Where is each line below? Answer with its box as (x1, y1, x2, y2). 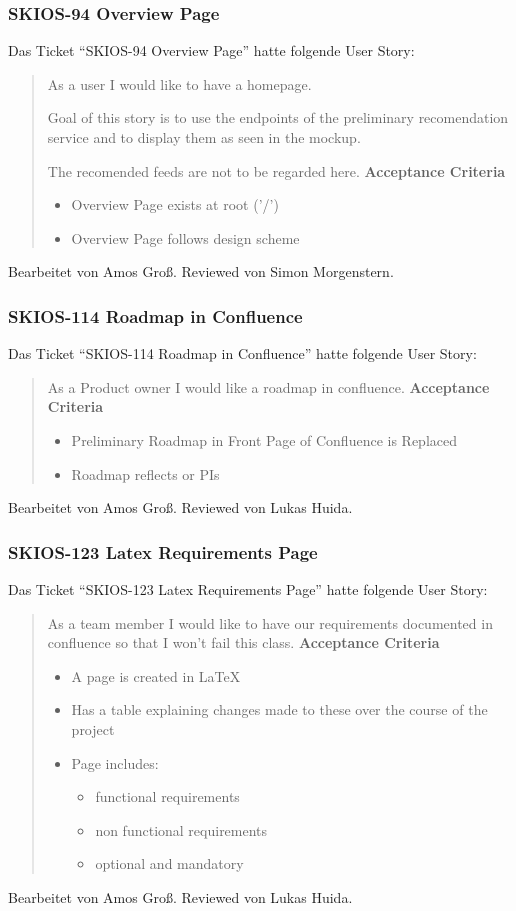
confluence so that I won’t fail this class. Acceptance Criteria (47, 632, 440, 653)
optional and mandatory (95, 853, 244, 874)
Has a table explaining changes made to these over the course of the (71, 699, 488, 720)
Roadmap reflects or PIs (71, 463, 220, 484)
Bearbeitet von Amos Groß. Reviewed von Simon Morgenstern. (8, 261, 394, 282)
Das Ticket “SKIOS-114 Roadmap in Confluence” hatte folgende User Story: (8, 343, 477, 364)
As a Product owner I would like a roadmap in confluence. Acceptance (47, 376, 490, 397)
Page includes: (71, 752, 159, 773)
